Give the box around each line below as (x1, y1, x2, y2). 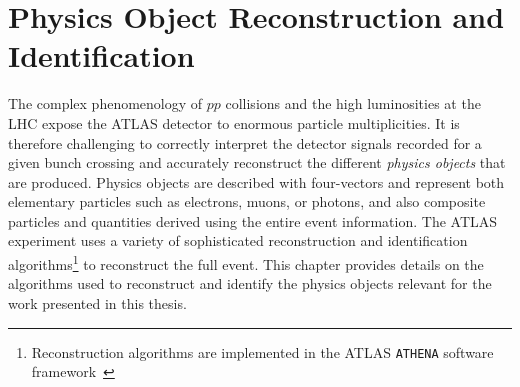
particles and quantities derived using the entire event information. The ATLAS (8, 210, 498, 231)
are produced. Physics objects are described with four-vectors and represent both (8, 171, 505, 192)
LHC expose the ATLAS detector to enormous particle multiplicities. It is (8, 112, 460, 133)
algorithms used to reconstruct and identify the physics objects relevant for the (8, 273, 492, 294)
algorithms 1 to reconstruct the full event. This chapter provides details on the (8, 251, 484, 274)
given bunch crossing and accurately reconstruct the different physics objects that (8, 152, 506, 173)
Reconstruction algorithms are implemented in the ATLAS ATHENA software (31, 341, 494, 362)
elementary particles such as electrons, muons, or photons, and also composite (8, 191, 486, 212)
